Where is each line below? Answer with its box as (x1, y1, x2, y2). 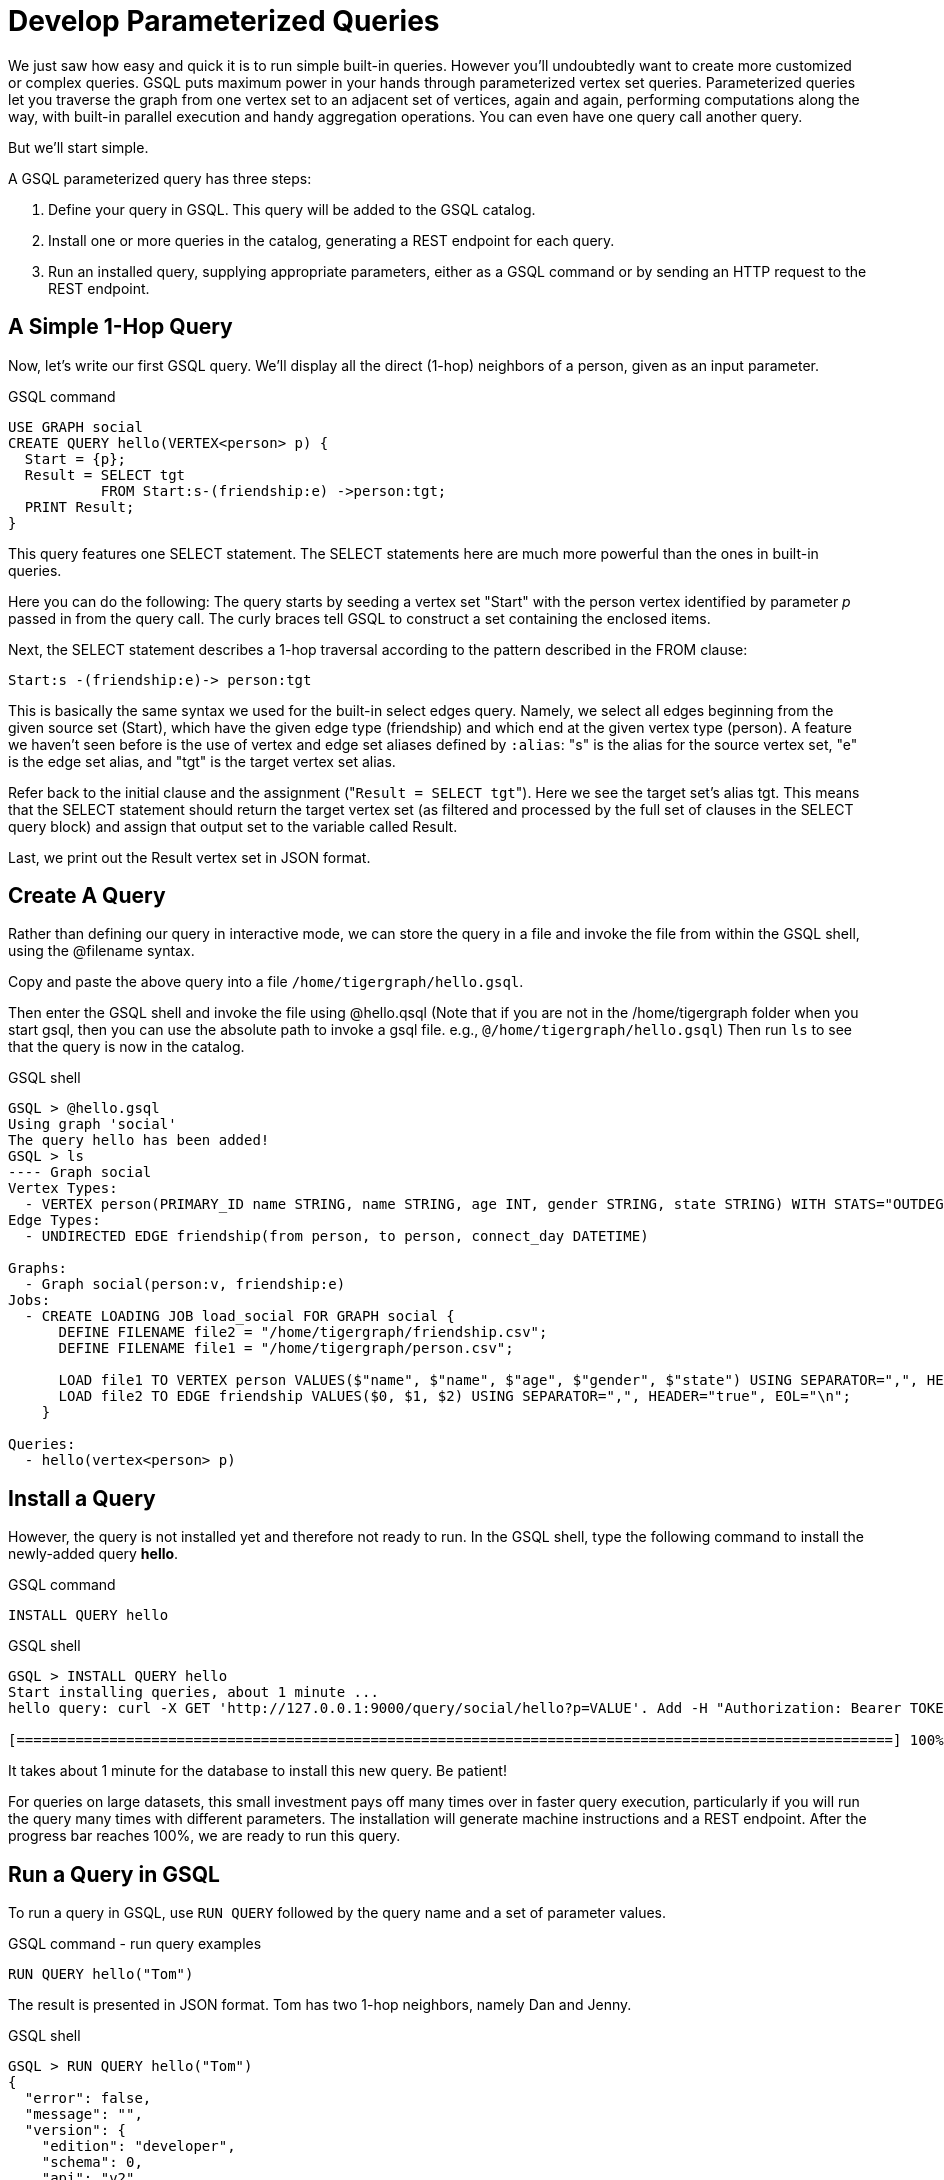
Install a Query (8, 1485, 156, 1511)
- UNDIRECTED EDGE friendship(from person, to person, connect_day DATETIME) (24, 1228, 649, 1245)
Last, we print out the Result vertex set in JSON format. (8, 848, 371, 866)
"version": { (24, 2122, 127, 2139)
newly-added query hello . (8, 1545, 179, 1563)
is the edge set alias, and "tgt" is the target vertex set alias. (8, 752, 396, 770)
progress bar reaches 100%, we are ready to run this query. (8, 1827, 401, 1845)
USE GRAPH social (8, 418, 143, 435)
